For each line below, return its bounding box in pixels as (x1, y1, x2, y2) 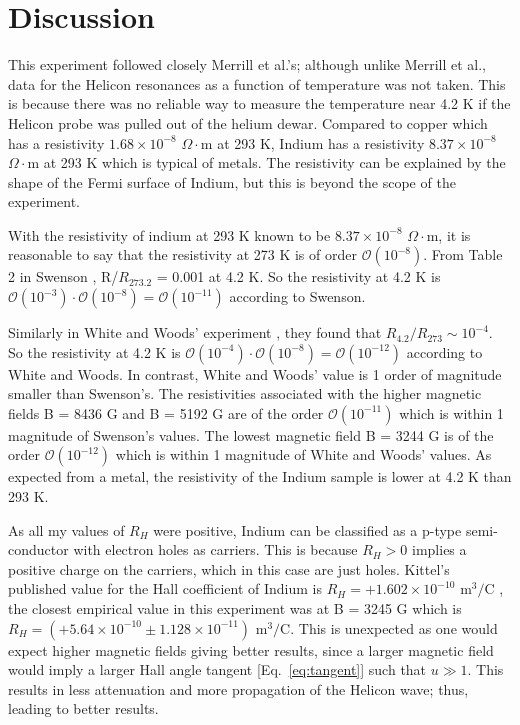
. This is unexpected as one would (290, 617, 498, 638)
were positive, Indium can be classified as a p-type (153, 519, 462, 540)
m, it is (426, 224, 471, 245)
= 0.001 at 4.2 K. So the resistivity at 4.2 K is (156, 266, 441, 287)
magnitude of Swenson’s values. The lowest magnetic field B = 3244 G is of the (8, 424, 494, 445)
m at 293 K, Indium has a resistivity (200, 132, 425, 153)
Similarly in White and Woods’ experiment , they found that (8, 322, 382, 343)
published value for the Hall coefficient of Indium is (8, 578, 323, 599)
